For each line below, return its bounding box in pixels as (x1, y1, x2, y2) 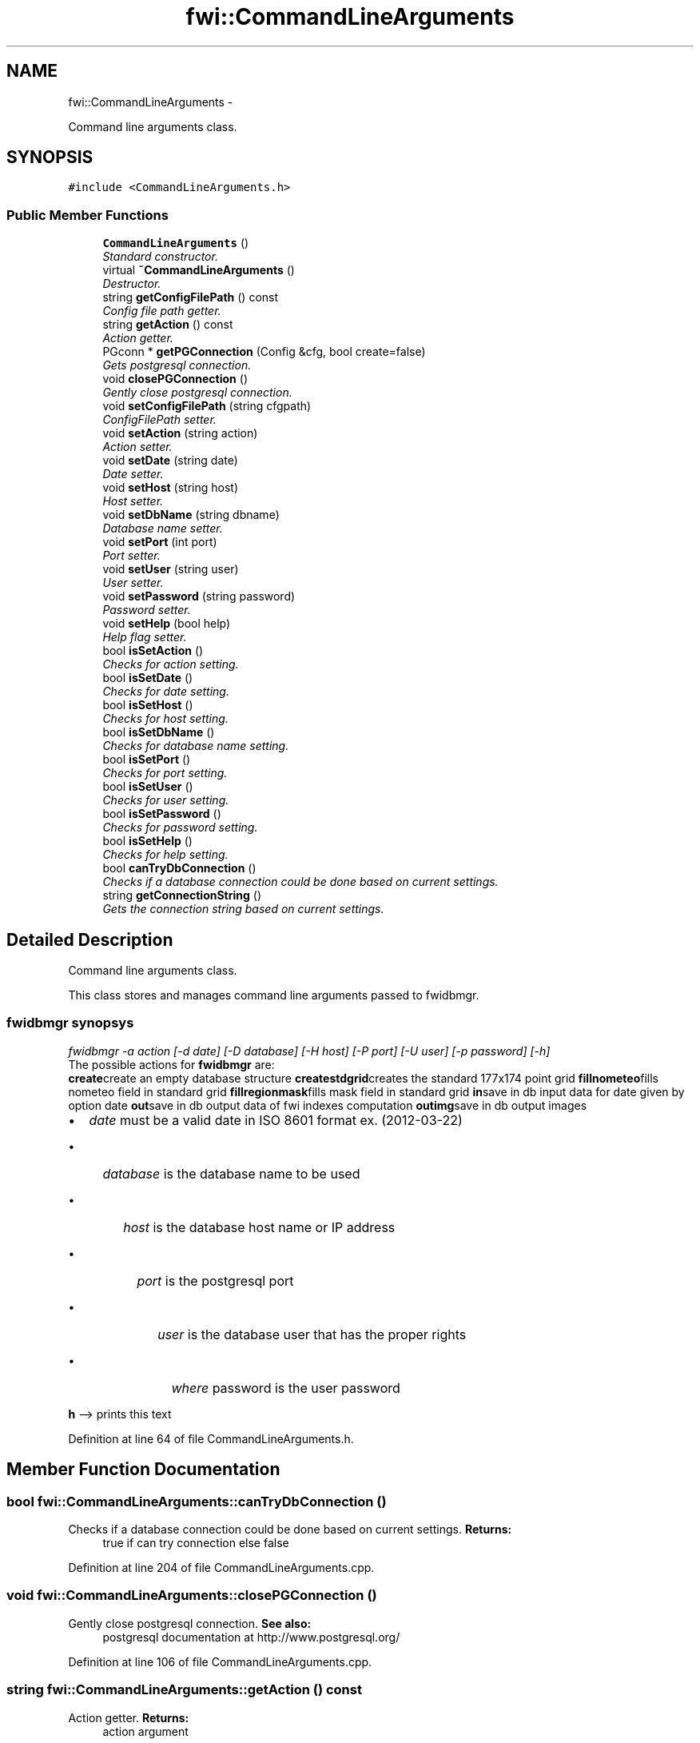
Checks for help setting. (102, 848, 229, 862)
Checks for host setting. (102, 712, 229, 726)
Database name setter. (102, 521, 223, 536)
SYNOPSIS (6, 147, 93, 168)
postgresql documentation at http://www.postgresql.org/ (102, 1629, 400, 1644)
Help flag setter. (102, 630, 187, 644)
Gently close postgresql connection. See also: (68, 1616, 312, 1630)
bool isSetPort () (102, 752, 191, 767)
